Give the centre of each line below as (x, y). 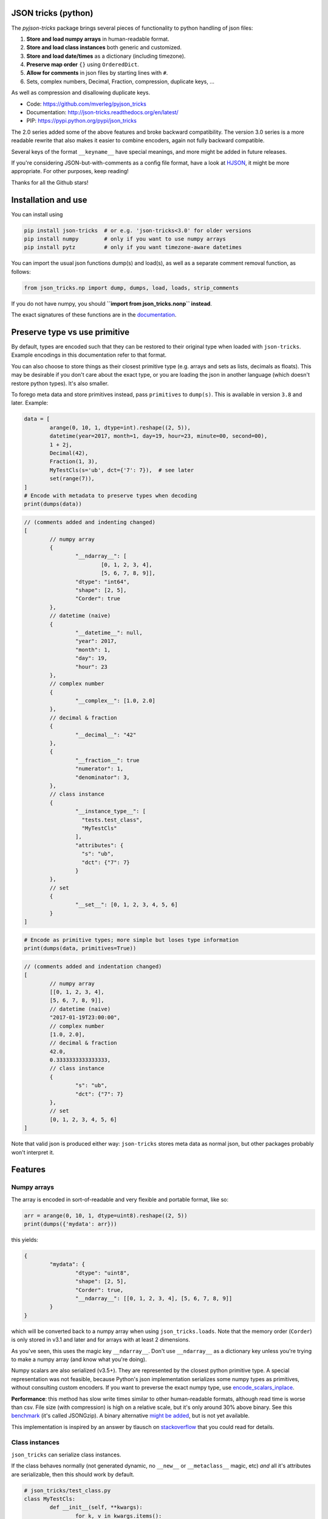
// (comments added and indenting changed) (90, 522)
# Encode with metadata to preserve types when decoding (111, 495)
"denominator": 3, (102, 777)
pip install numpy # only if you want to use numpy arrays (125, 239)
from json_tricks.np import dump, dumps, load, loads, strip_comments (132, 288)
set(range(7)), (72, 479)
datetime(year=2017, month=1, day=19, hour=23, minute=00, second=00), (159, 436)
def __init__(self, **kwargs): (96, 1507)
